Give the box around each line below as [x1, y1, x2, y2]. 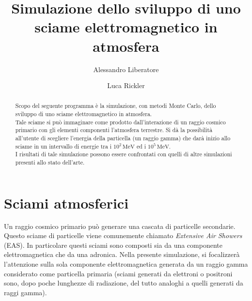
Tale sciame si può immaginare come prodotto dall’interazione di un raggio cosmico [15, 118, 226, 126]
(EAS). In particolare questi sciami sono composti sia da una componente [4, 240, 222, 250]
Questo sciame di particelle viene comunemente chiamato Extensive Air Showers [4, 230, 242, 241]
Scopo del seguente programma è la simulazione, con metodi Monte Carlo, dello [15, 102, 216, 110]
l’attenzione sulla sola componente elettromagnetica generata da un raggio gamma [4, 259, 248, 269]
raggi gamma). [4, 287, 47, 297]
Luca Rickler [107, 80, 145, 90]
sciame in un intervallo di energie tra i [15, 142, 112, 150]
